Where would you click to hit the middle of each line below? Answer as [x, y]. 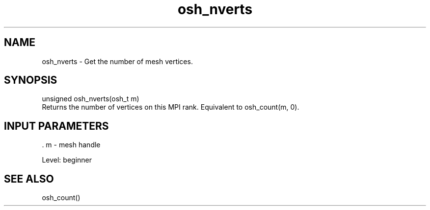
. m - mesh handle [71, 145]
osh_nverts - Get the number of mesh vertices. [117, 61]
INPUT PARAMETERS [56, 126]
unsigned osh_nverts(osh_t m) [91, 99]
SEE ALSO [29, 179]
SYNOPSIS [31, 80]
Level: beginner [67, 160]
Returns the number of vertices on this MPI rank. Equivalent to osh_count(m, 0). [171, 107]
